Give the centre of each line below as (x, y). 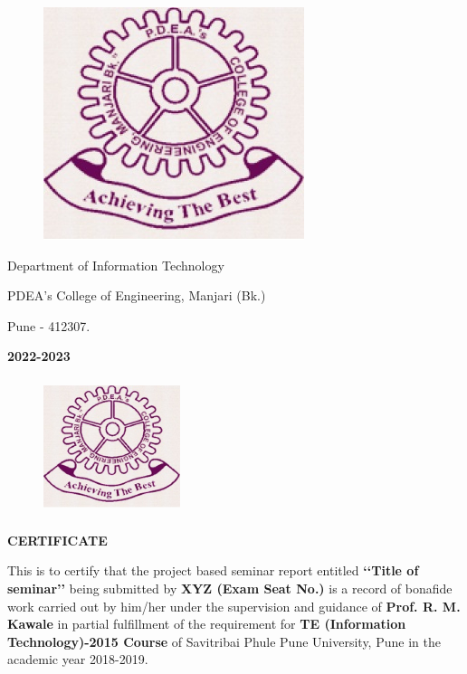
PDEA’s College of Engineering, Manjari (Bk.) (137, 295)
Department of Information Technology (116, 265)
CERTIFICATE (57, 540)
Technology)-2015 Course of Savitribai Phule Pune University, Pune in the (224, 641)
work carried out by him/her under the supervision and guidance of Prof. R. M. (234, 606)
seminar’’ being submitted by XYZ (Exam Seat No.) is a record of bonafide (230, 588)
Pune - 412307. (49, 325)
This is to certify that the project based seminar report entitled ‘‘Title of (213, 570)
